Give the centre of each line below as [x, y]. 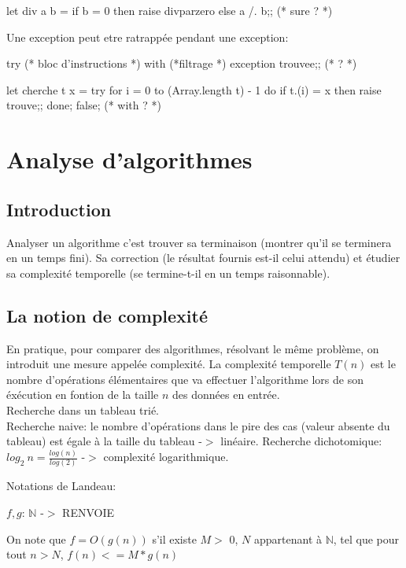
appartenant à [288, 538]
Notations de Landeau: [61, 486]
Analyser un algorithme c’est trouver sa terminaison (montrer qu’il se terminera [199, 242]
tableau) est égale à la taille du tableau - [104, 441]
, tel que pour [366, 538]
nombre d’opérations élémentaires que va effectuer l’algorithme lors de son [185, 379]
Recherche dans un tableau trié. [83, 409]
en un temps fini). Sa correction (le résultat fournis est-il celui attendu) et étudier [203, 258]
